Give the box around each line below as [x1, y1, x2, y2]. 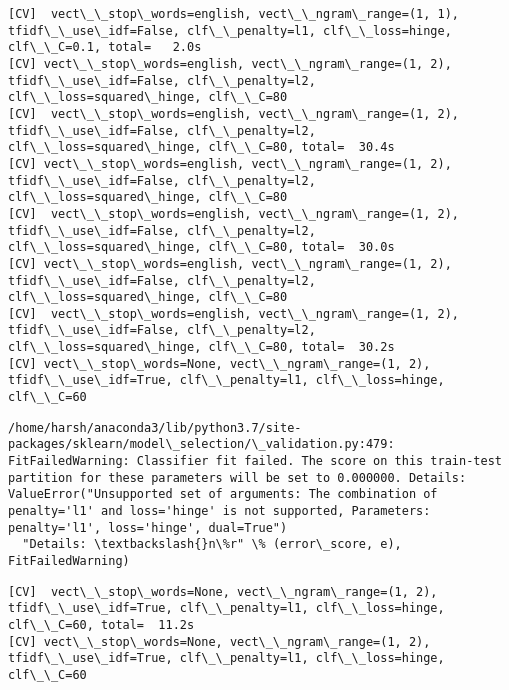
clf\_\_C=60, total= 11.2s [8, 617, 195, 632]
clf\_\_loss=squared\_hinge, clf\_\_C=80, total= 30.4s [8, 140, 395, 155]
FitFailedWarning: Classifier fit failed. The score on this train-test [8, 454, 502, 469]
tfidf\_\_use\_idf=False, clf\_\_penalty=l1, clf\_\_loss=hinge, [8, 23, 452, 38]
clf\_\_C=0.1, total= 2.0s [8, 40, 202, 55]
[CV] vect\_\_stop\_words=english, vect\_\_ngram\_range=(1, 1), [8, 7, 460, 21]
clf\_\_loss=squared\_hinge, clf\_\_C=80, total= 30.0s [8, 240, 395, 255]
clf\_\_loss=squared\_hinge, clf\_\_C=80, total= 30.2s [8, 340, 395, 355]
